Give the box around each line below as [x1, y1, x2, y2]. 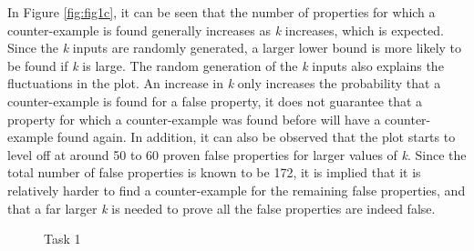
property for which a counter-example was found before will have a [7, 109, 381, 128]
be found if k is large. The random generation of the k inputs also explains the [7, 55, 444, 75]
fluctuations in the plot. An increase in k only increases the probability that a [7, 74, 441, 93]
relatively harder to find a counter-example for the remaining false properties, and [7, 180, 466, 199]
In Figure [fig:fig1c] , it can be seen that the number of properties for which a [7, 3, 436, 21]
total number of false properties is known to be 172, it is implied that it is [7, 163, 421, 182]
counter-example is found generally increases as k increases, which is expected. [7, 20, 444, 39]
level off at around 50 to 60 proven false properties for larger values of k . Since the [7, 145, 467, 164]
